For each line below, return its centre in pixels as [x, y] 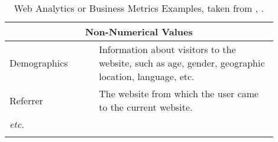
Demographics [39, 63]
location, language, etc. [147, 76]
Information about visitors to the [167, 49]
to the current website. [146, 107]
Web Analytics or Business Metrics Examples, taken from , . [139, 8]
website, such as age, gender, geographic [182, 63]
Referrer [26, 100]
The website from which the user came [179, 93]
